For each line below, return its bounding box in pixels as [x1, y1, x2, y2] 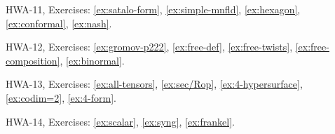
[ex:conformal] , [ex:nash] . [6, 15, 112, 30]
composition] [6, 53, 60, 67]
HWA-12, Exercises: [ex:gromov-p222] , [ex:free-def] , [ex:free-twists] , [6, 39, 293, 54]
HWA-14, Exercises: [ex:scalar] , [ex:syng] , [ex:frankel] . [6, 114, 235, 128]
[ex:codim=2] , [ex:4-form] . [6, 90, 116, 105]
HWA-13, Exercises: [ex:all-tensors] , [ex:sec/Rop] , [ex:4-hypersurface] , [6, 76, 303, 91]
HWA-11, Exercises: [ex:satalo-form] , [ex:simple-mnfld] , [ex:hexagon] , [6, 2, 301, 16]
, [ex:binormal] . [60, 53, 125, 67]
